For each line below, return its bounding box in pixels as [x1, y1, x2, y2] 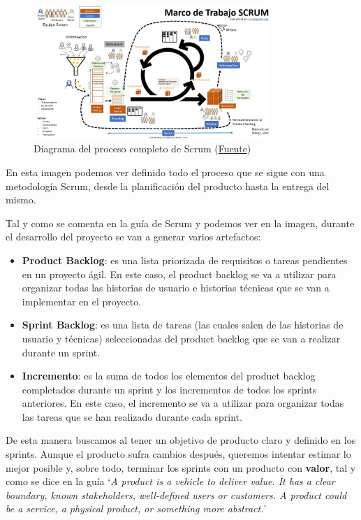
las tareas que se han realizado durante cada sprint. [22, 409, 242, 424]
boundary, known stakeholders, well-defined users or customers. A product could [6, 487, 347, 502]
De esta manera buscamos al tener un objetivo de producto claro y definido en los [6, 433, 356, 447]
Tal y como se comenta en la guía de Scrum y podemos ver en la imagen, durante [6, 215, 355, 230]
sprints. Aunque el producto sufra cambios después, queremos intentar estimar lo [6, 447, 351, 461]
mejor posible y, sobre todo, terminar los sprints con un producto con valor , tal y [6, 460, 356, 475]
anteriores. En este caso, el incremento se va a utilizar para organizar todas [22, 396, 344, 410]
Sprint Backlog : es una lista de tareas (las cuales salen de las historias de [22, 317, 344, 332]
